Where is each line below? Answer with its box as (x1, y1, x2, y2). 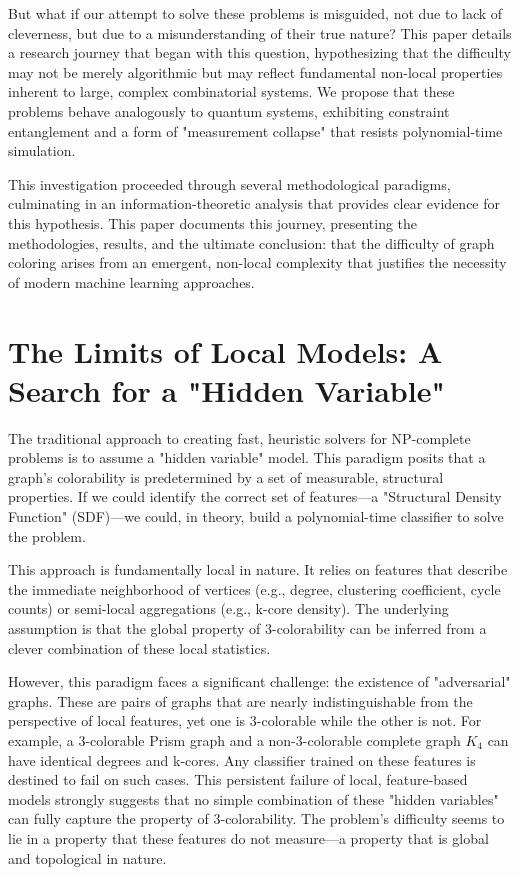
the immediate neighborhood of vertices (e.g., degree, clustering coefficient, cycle (8, 578, 501, 599)
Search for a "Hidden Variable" (8, 369, 445, 410)
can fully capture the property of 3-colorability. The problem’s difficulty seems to (8, 808, 505, 829)
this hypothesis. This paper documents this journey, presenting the (8, 212, 418, 233)
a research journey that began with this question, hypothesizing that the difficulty (8, 42, 511, 63)
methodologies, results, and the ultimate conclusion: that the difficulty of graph (8, 232, 495, 253)
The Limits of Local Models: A (8, 330, 443, 371)
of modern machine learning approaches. (8, 271, 255, 292)
